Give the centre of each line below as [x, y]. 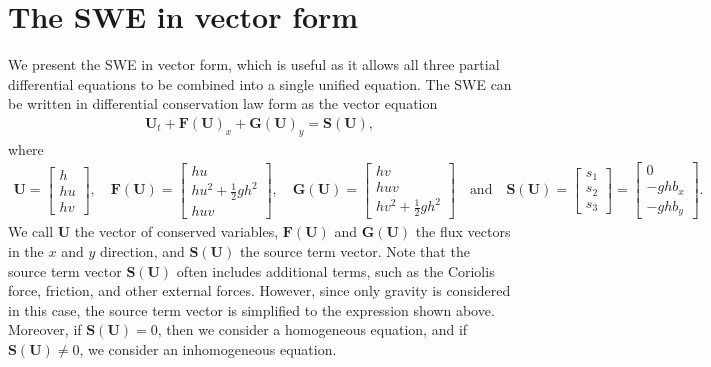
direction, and [142, 250]
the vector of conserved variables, [176, 231]
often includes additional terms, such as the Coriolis [335, 270]
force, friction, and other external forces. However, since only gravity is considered [259, 290]
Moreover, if [45, 329]
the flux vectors [463, 231]
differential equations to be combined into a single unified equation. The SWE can [260, 83]
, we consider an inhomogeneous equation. [208, 348]
